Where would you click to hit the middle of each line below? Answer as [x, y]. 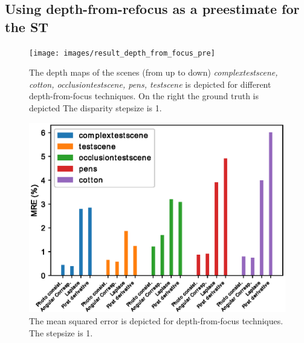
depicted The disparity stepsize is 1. [95, 108]
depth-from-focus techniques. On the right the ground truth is [144, 96]
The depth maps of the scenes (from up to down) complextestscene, [154, 72]
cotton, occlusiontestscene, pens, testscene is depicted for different [150, 84]
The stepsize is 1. [61, 332]
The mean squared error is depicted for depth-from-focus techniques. [156, 321]
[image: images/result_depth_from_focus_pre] [122, 53]
